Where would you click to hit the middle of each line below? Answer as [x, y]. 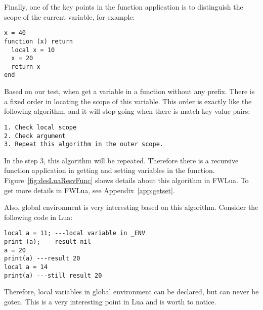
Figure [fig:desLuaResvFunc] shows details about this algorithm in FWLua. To [126, 180]
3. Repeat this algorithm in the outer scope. [84, 144]
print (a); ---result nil [48, 242]
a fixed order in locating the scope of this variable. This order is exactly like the [128, 101]
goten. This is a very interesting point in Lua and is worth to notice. [110, 301]
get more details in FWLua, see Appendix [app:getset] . [90, 190]
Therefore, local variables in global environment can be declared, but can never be [131, 292]
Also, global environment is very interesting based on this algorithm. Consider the [131, 207]
